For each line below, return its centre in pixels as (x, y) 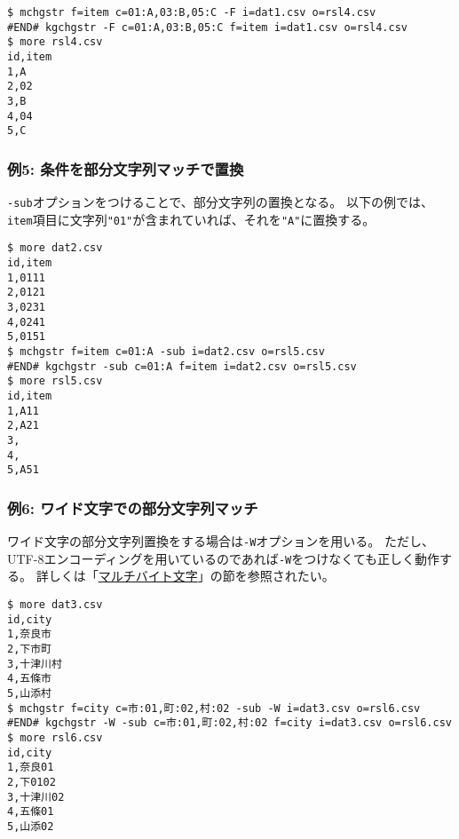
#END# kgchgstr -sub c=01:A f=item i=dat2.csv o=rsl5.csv (182, 366)
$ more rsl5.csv (55, 381)
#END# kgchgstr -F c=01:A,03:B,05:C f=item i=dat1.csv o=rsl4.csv (208, 27)
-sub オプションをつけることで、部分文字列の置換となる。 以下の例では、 (220, 202)
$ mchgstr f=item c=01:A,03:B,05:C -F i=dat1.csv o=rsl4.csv (192, 12)
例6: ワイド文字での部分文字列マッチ (133, 507)
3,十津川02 (36, 797)
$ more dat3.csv (55, 605)
